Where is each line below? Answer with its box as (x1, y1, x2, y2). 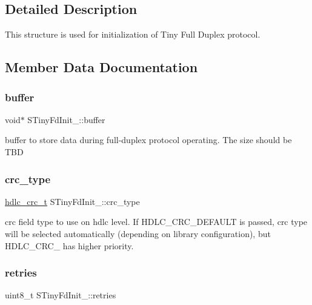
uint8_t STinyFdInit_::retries (5, 289, 116, 301)
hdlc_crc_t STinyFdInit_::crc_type (5, 195, 140, 207)
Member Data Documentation (5, 58, 198, 76)
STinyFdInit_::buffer (27, 113, 105, 126)
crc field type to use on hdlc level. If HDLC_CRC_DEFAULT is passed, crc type (5, 215, 308, 228)
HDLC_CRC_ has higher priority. (5, 239, 134, 252)
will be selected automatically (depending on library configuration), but (5, 227, 271, 240)
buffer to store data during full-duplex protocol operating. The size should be (5, 133, 292, 146)
